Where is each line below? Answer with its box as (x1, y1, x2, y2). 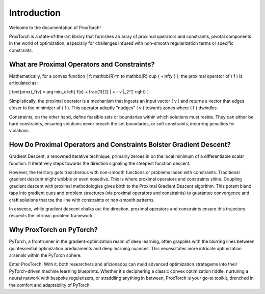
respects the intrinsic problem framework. (9, 213, 94, 219)
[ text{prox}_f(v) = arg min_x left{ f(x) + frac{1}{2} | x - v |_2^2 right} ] (9, 89, 149, 95)
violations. (9, 128, 30, 134)
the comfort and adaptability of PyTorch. (9, 282, 91, 288)
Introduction (9, 7, 61, 18)
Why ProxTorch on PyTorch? (9, 226, 98, 234)
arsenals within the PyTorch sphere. (9, 252, 82, 258)
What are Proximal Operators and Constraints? (9, 60, 155, 68)
